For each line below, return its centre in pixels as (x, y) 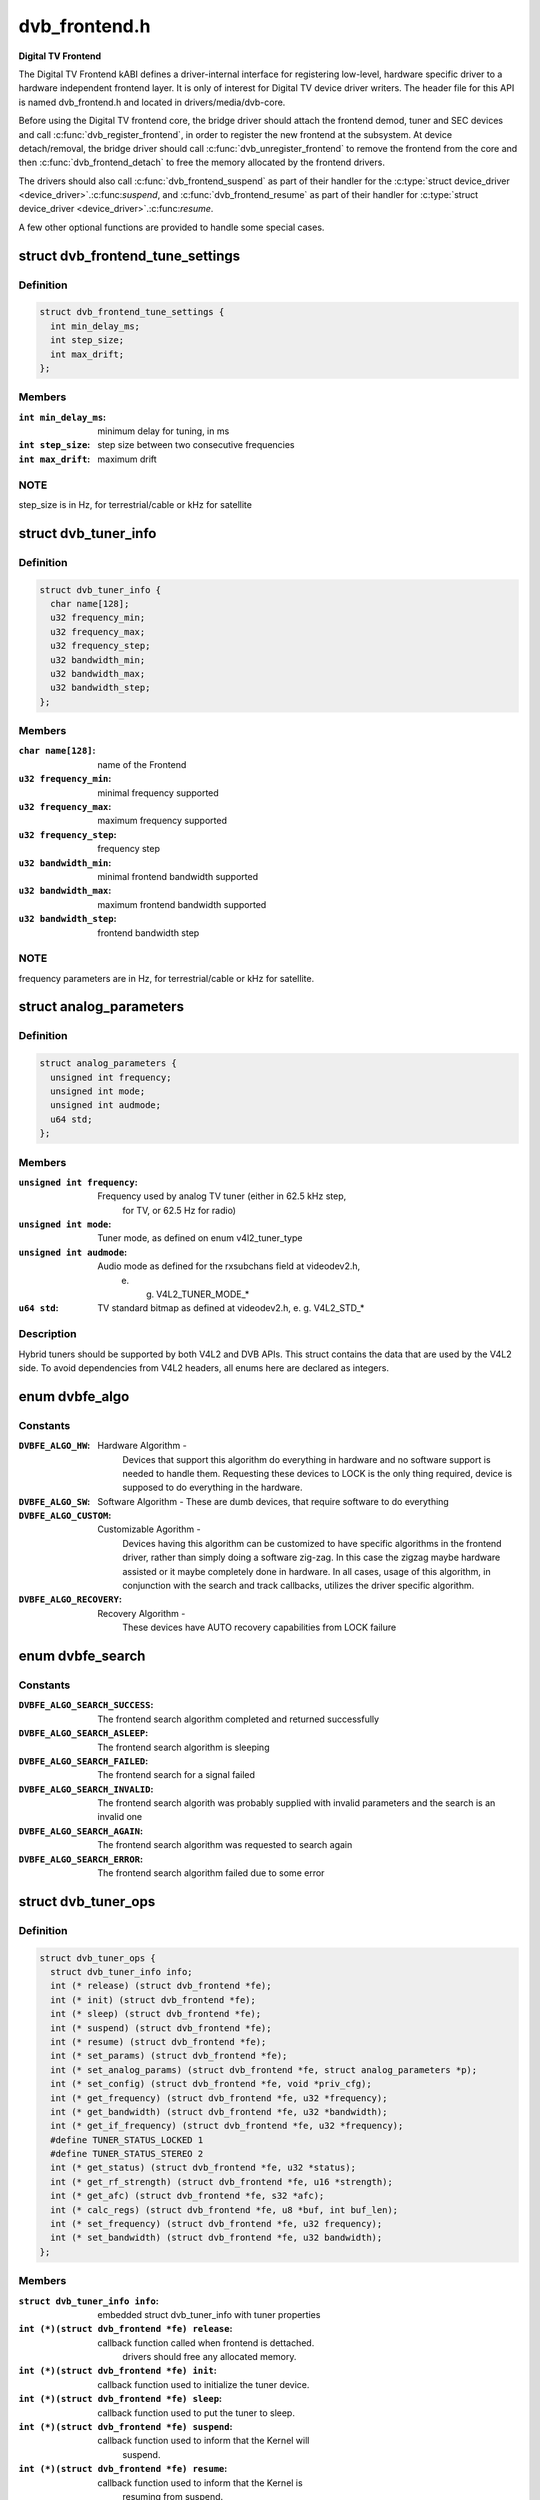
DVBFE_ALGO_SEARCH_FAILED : (83, 1761)
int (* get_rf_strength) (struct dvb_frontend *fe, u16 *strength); (222, 2181)
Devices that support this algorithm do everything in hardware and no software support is (306, 1459)
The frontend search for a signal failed (176, 1775)
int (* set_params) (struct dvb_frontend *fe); (169, 2056)
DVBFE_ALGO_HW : (54, 1446)
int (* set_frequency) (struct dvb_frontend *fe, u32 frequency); (216, 2224)
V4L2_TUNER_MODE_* (203, 1294)
